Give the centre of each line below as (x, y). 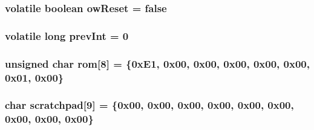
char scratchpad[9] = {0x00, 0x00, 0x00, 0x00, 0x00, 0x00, (149, 105)
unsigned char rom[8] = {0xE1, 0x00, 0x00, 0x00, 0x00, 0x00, (157, 63)
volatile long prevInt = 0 (67, 35)
